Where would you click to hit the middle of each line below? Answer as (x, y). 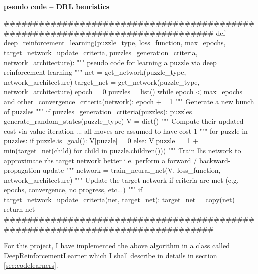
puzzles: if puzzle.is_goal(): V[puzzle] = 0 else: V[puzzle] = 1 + (101, 141)
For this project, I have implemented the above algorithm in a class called (117, 246)
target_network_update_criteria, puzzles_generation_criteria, (101, 52)
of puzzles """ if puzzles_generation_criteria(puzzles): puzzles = (102, 111)
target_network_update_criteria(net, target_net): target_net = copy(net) (119, 199)
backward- (215, 160)
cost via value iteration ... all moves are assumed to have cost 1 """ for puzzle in (126, 131)
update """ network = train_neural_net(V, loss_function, (131, 170)
